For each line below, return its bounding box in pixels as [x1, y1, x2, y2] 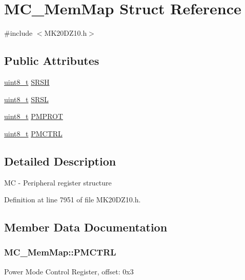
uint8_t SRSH [4, 76, 50, 87]
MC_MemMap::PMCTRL [4, 246, 116, 259]
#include [4, 28, 33, 38]
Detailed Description [4, 153, 116, 169]
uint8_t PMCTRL [4, 128, 63, 138]
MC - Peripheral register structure [4, 177, 112, 188]
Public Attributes [4, 53, 99, 68]
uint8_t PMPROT [4, 111, 63, 122]
